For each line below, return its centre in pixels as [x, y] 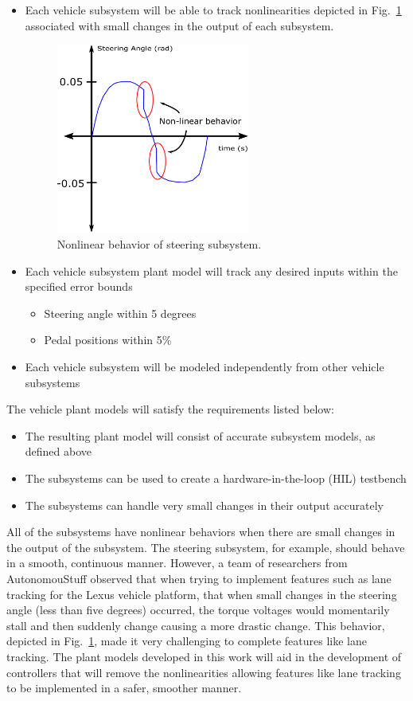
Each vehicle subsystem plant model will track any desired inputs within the [211, 270]
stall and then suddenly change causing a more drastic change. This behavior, [196, 625]
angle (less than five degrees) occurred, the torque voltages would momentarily [198, 610]
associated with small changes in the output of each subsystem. [179, 25]
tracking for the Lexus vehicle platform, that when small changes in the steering [202, 594]
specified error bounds [79, 286]
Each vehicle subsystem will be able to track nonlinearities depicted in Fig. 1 [213, 10]
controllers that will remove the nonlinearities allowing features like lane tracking [204, 672]
